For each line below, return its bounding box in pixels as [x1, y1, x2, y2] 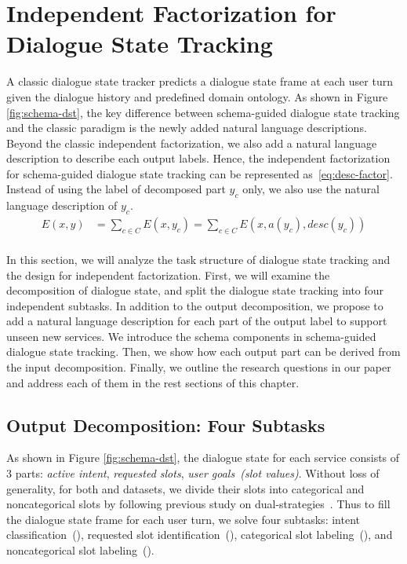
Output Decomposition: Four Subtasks [6, 412, 325, 437]
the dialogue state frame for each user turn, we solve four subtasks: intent [6, 511, 360, 527]
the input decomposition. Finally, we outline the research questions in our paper [6, 359, 391, 375]
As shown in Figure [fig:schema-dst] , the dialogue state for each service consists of [6, 449, 400, 466]
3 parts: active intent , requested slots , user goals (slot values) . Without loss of [6, 465, 380, 482]
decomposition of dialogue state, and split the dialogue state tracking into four [6, 282, 384, 298]
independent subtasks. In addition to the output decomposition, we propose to [6, 297, 383, 313]
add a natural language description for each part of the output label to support [6, 313, 387, 329]
